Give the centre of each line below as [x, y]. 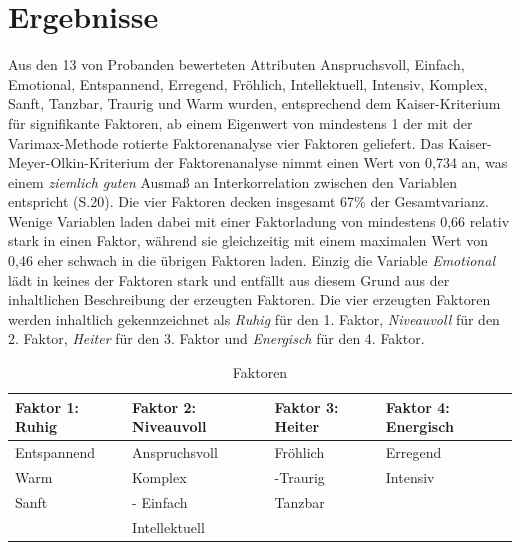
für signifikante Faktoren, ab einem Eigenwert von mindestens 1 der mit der [240, 122]
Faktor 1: [47, 406]
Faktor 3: [306, 406]
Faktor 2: [164, 406]
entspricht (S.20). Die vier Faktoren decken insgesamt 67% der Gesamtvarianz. [248, 201]
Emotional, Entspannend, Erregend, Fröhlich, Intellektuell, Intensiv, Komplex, [248, 83]
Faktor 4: [417, 406]
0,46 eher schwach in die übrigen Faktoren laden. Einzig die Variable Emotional [251, 260]
